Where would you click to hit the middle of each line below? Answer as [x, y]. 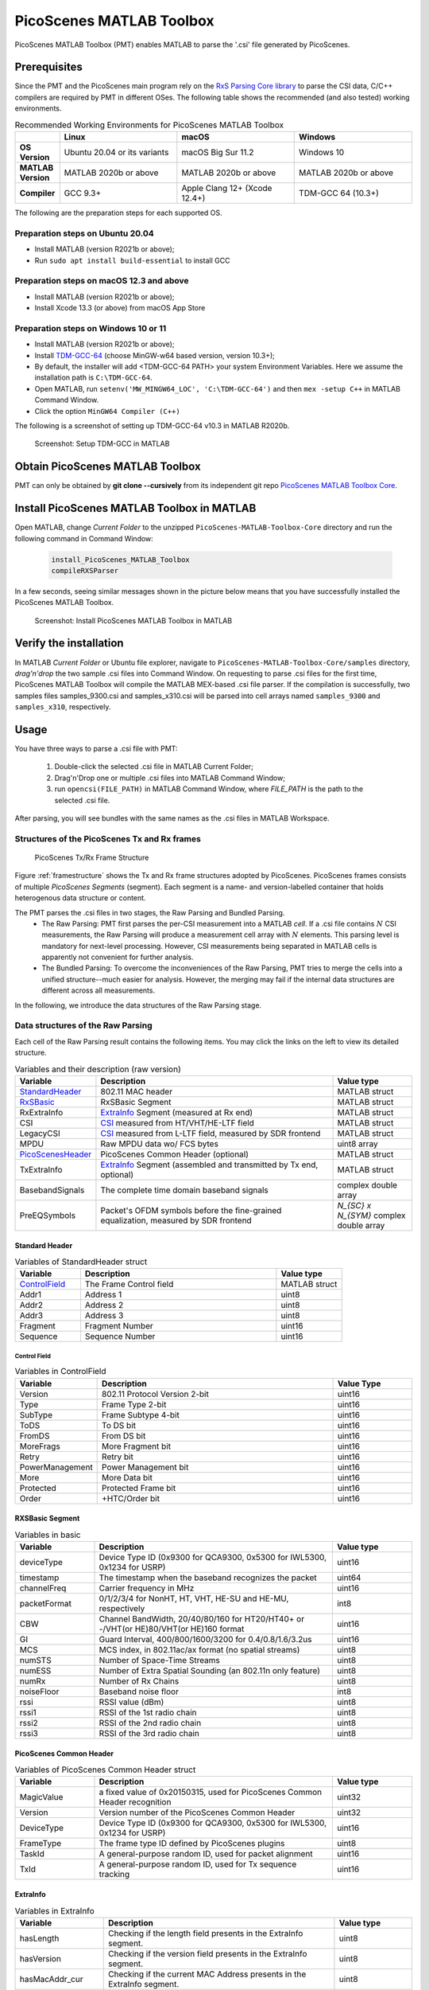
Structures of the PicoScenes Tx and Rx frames [108, 838]
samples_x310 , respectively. [63, 707]
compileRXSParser [85, 570]
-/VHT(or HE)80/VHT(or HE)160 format [172, 1629]
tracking [114, 1875]
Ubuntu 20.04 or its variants [116, 152]
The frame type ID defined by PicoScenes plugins [192, 1844]
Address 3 [104, 1316]
